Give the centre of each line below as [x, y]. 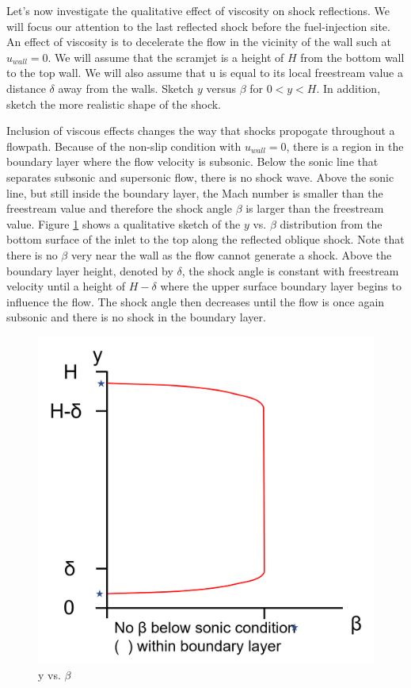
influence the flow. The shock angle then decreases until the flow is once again [196, 301]
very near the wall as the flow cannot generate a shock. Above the [231, 254]
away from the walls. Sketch [126, 88]
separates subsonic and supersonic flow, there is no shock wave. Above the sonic [200, 177]
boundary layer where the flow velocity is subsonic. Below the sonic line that [192, 161]
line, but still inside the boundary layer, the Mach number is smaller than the [195, 192]
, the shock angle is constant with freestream [290, 270]
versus [221, 88]
